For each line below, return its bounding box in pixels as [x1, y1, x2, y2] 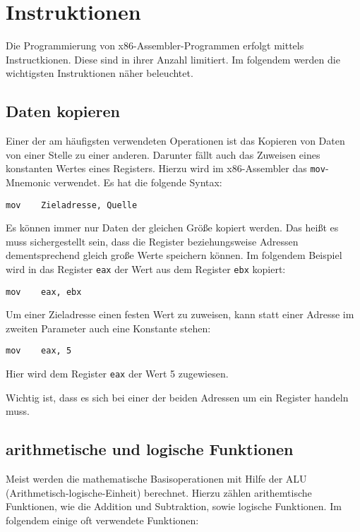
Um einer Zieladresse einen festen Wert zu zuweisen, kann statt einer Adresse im [6, 307, 354, 322]
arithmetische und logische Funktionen [6, 438, 294, 460]
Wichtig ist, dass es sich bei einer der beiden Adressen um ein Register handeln [6, 389, 349, 404]
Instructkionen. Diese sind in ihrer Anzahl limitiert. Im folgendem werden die [6, 52, 340, 66]
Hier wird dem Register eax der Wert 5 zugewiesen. [6, 366, 229, 381]
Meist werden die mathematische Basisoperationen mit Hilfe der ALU [6, 471, 307, 486]
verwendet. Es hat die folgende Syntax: [54, 174, 222, 189]
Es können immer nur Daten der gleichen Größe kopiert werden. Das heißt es [6, 220, 339, 235]
